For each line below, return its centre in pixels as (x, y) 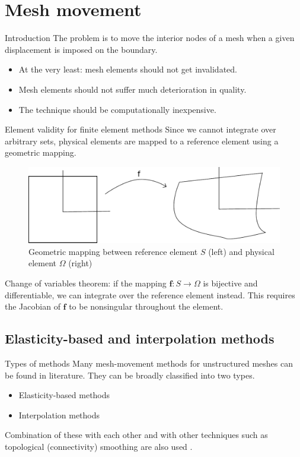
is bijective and (230, 283)
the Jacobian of (33, 306)
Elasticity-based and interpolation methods (140, 338)
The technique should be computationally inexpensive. (117, 109)
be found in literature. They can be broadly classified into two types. (130, 375)
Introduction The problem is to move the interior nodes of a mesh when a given (150, 38)
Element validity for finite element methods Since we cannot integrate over (141, 129)
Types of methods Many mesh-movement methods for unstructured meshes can (149, 363)
